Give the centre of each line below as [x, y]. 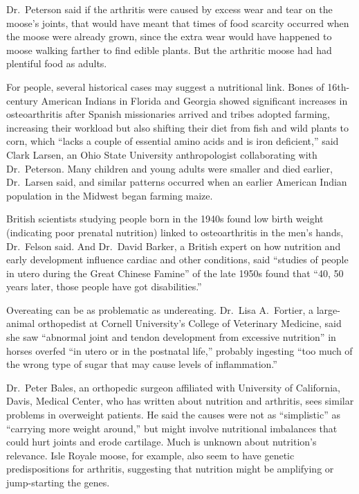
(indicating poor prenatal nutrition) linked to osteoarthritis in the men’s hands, [175, 232]
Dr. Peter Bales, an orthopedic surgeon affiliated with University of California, [173, 387]
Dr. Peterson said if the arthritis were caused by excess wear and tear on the [169, 9]
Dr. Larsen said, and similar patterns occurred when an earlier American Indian [177, 182]
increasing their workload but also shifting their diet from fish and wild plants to [177, 127]
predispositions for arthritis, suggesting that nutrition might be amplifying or [170, 469]
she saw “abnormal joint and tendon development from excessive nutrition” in [171, 337]
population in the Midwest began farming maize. [110, 195]
